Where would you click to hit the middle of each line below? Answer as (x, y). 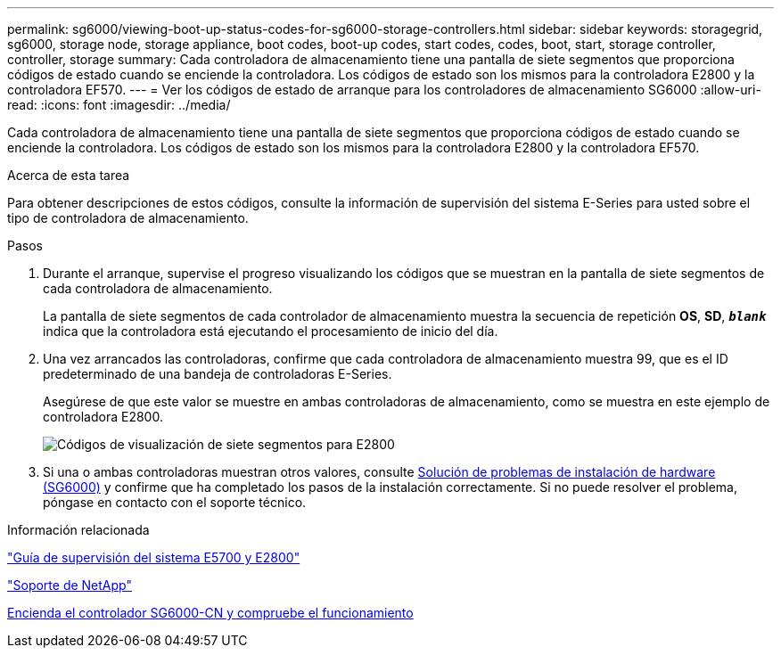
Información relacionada (78, 530)
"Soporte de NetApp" (70, 585)
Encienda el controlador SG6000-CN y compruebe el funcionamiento (210, 613)
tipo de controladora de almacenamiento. (128, 218)
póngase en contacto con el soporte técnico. (175, 502)
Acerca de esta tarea (69, 175)
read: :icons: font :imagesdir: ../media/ (119, 105)
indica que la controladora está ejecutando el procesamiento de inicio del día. (271, 331)
